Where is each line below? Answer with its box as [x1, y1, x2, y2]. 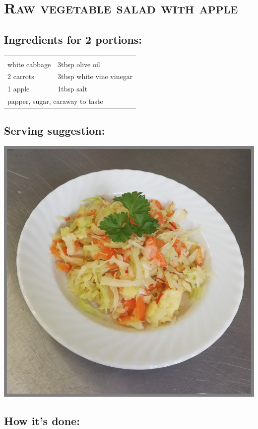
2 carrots [7, 71, 34, 82]
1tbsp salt [58, 84, 88, 94]
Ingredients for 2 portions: [4, 31, 142, 47]
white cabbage [7, 59, 51, 69]
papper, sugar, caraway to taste [7, 96, 103, 106]
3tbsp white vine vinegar [58, 71, 133, 82]
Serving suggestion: [4, 122, 105, 138]
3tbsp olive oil [58, 59, 100, 69]
